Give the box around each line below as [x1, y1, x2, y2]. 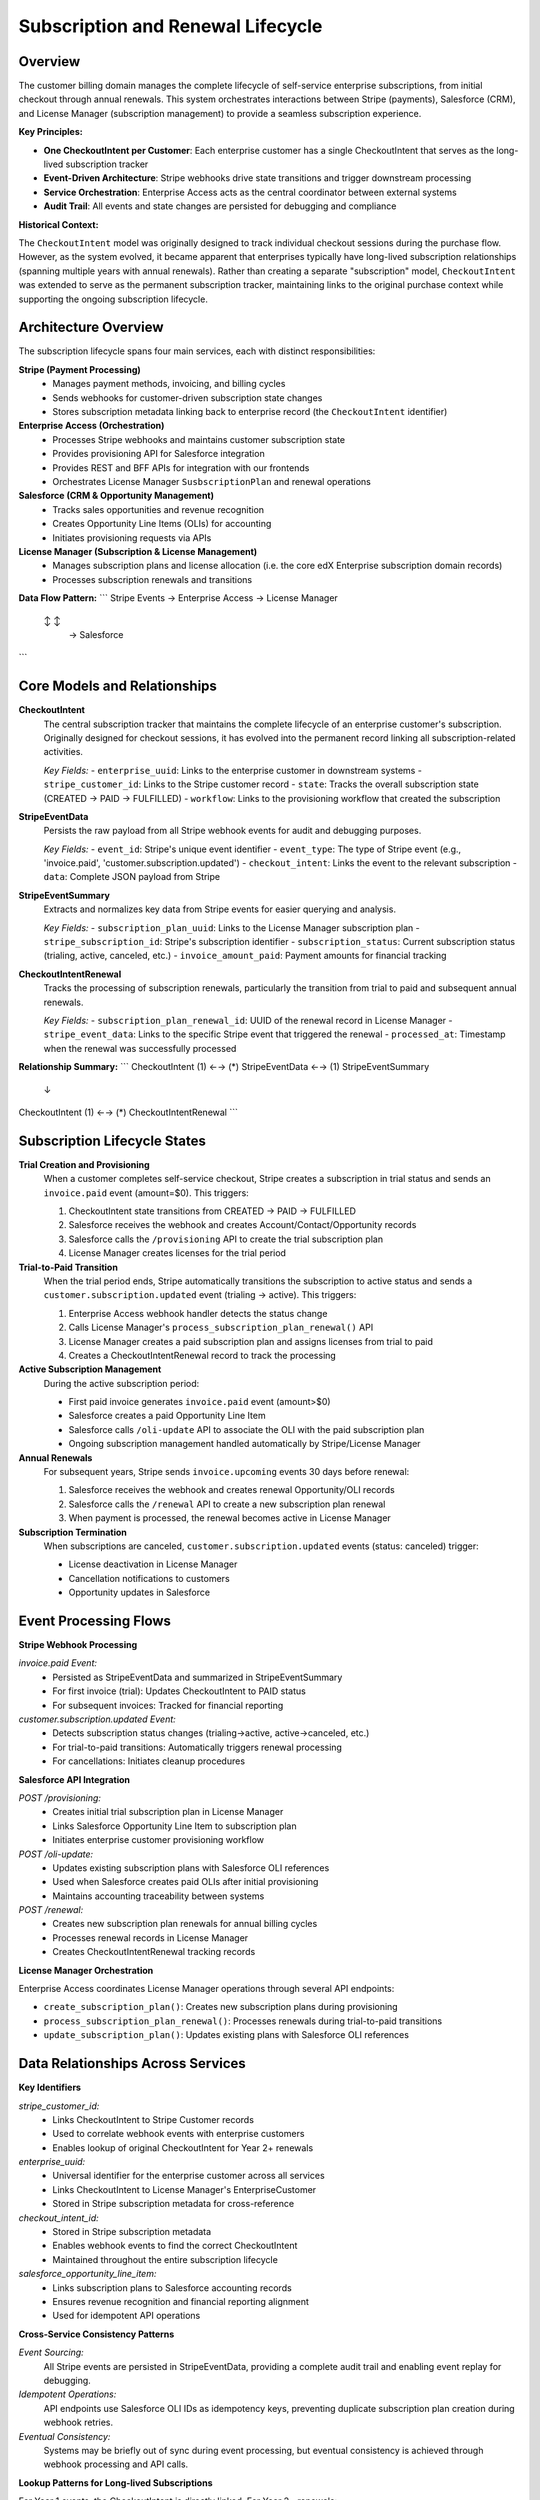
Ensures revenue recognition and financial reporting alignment [52, 2295, 310, 2307]
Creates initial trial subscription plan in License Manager [52, 1806, 284, 1818]
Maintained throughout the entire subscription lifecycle [52, 2253, 279, 2265]
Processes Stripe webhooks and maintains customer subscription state [52, 433, 345, 445]
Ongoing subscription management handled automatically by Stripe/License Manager [68, 1438, 421, 1450]
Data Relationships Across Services [18, 2055, 247, 2072]
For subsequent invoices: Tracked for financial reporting [52, 1699, 284, 1711]
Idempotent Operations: [18, 2388, 117, 2400]
